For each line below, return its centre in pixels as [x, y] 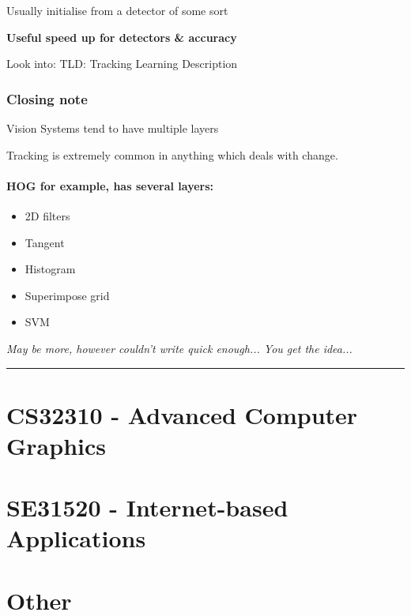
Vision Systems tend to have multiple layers [113, 128]
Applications [76, 538]
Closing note [47, 98]
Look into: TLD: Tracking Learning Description [122, 64]
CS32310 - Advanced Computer [182, 414]
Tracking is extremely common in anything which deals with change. [172, 154]
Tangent [45, 242]
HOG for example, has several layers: [110, 185]
